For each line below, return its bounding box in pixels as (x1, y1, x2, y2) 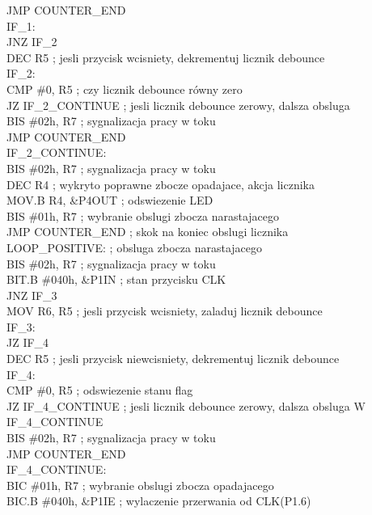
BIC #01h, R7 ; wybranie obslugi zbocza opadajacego (6, 476, 274, 493)
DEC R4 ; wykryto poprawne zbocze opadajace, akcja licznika (6, 175, 315, 192)
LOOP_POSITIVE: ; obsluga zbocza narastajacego (6, 239, 262, 255)
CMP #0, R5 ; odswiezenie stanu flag (6, 382, 193, 399)
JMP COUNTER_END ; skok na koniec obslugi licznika (6, 223, 289, 240)
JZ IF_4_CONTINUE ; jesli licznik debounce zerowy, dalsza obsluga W (6, 397, 366, 414)
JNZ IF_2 (6, 33, 57, 50)
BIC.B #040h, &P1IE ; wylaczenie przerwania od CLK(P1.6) (6, 492, 311, 509)
